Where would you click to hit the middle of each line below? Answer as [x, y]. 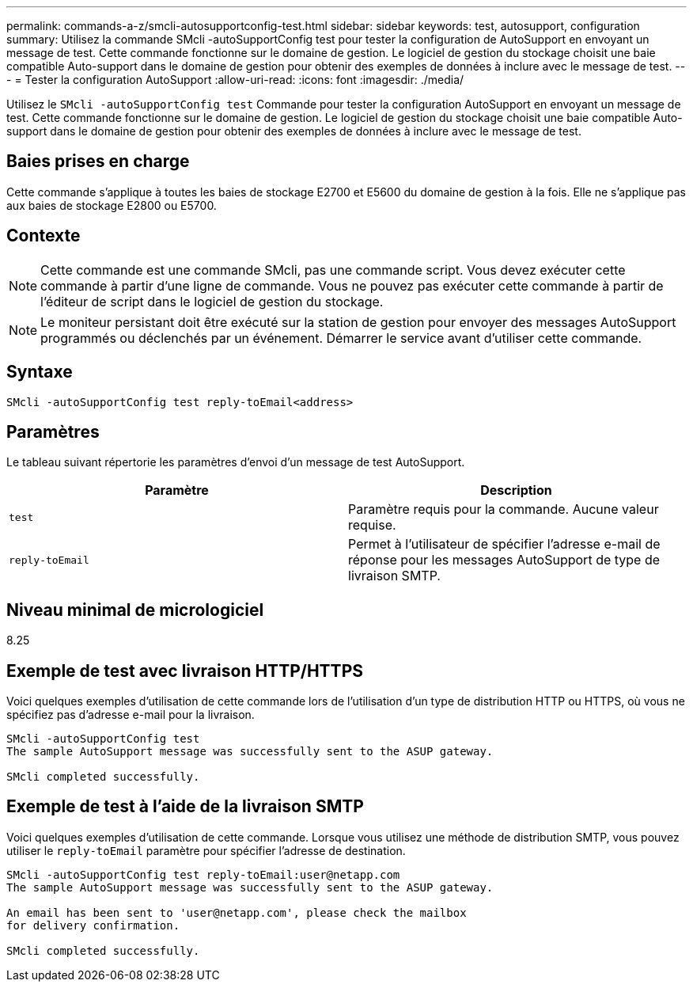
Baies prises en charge [98, 161]
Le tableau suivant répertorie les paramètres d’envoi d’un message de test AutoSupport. [236, 462]
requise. [372, 525]
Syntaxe [40, 372]
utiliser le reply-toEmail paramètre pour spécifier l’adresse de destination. [206, 850]
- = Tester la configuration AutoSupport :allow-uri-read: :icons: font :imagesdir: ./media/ [235, 80]
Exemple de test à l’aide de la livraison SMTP [185, 807]
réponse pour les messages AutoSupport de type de [504, 560]
